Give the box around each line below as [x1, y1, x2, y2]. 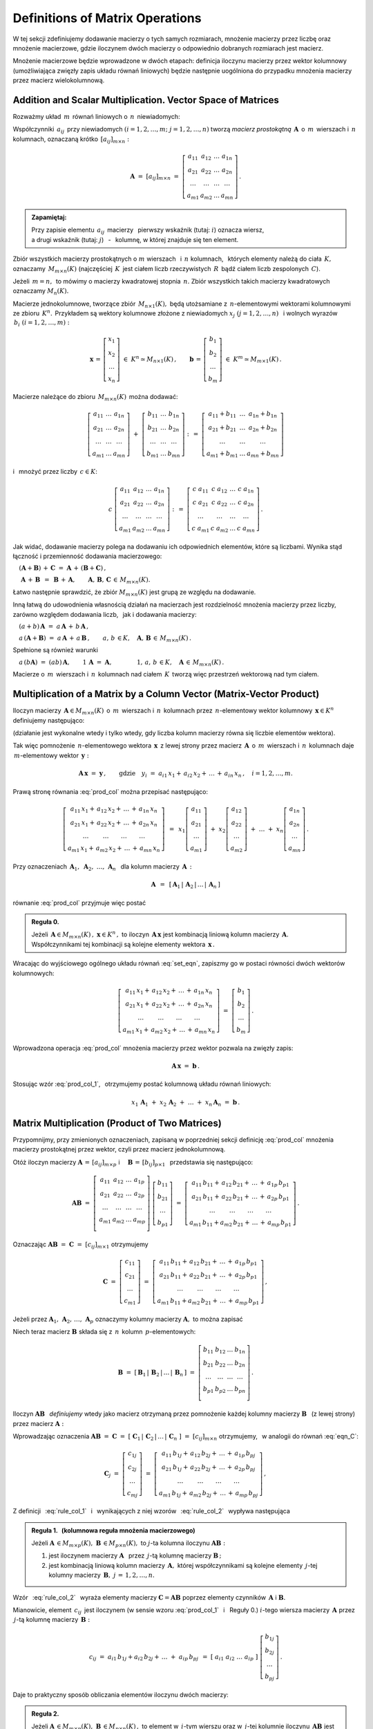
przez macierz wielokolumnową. [12, 76, 105, 84]
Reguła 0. [31, 917, 59, 926]
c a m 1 [191, 524, 210, 534]
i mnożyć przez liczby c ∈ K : [12, 468, 98, 476]
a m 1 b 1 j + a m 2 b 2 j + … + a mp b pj [159, 1489, 258, 1499]
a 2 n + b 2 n [248, 424, 278, 433]
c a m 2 [210, 524, 229, 534]
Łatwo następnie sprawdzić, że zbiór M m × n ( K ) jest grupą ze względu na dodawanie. [12, 588, 256, 598]
